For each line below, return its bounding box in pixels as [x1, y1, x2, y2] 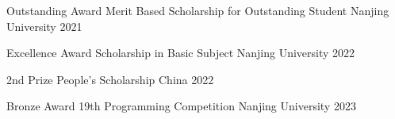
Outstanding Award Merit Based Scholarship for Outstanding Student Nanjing [6, 2, 389, 18]
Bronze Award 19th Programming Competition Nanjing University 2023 [6, 98, 356, 114]
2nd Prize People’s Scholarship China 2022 [6, 71, 214, 87]
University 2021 [6, 17, 82, 34]
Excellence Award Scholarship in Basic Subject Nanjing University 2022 [6, 44, 355, 61]
